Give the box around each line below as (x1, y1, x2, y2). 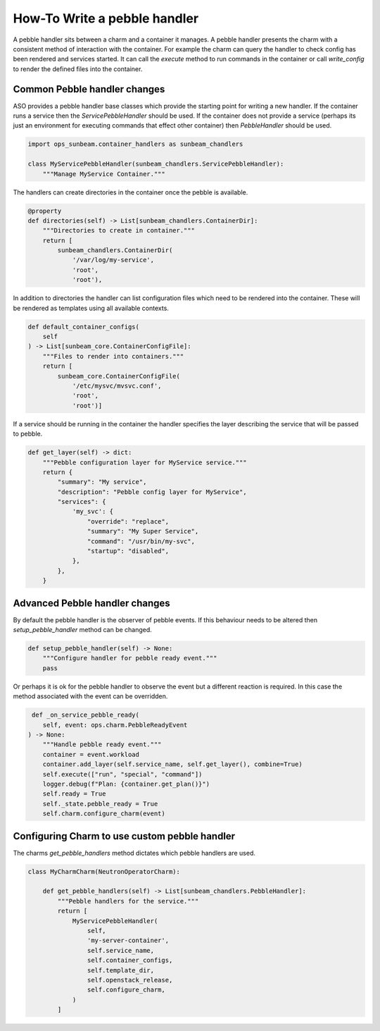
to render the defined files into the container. (13, 64, 143, 73)
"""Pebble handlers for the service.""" (57, 897, 199, 905)
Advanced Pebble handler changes (13, 597, 170, 609)
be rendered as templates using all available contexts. (13, 304, 169, 312)
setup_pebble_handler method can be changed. (13, 626, 153, 634)
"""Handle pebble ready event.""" (42, 741, 162, 748)
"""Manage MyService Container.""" (42, 170, 165, 178)
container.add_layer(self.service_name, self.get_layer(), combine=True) (42, 760, 303, 768)
